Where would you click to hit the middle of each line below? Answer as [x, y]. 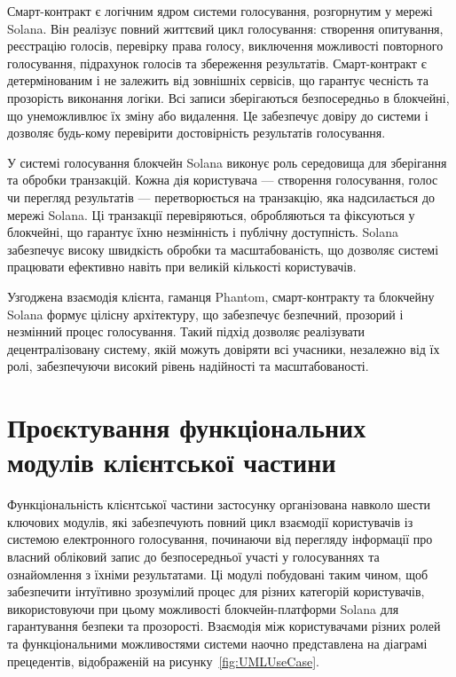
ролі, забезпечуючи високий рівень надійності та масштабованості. [188, 366]
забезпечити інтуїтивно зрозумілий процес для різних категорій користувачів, [216, 591]
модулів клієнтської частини [172, 462]
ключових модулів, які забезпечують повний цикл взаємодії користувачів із [210, 521]
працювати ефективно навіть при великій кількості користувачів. [182, 267]
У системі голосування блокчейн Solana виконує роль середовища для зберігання [227, 162]
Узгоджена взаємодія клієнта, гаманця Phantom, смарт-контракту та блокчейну [221, 296]
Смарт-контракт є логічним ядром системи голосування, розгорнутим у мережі [220, 11]
